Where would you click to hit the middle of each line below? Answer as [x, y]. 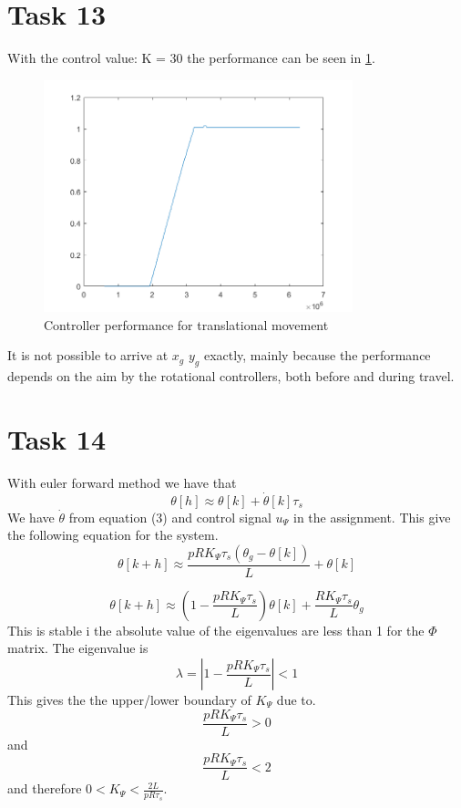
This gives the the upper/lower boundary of [129, 700]
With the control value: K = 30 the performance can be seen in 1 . [191, 58]
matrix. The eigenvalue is [78, 648]
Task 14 [56, 438]
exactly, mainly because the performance [317, 355]
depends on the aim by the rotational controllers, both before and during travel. [231, 376]
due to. [296, 700]
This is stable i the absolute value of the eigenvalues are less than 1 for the [216, 630]
